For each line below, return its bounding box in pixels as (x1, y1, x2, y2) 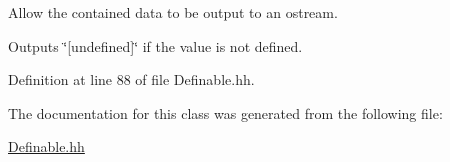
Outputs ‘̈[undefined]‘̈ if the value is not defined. (8, 35, 303, 56)
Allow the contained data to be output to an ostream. (8, 2, 338, 22)
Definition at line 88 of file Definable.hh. (8, 69, 255, 90)
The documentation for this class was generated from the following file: (8, 102, 443, 123)
